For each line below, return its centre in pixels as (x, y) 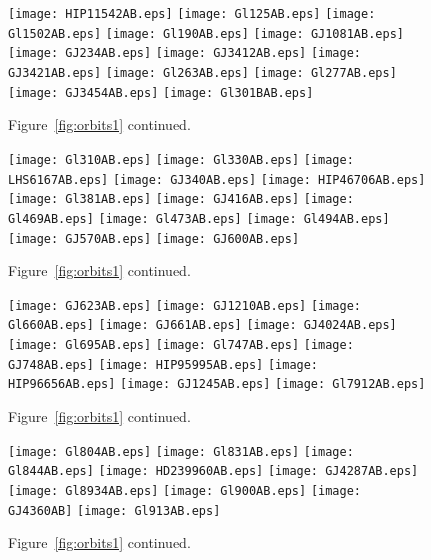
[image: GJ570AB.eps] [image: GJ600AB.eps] (154, 238)
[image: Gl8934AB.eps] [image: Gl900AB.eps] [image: (184, 490)
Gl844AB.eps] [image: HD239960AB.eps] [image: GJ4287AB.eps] (213, 471)
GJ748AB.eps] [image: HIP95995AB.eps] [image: (163, 364)
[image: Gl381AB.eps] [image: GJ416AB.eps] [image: (181, 199)
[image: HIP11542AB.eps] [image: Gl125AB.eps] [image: (192, 14)
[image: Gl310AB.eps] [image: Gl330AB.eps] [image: (181, 159)
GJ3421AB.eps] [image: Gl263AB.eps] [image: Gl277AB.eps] (202, 72)
